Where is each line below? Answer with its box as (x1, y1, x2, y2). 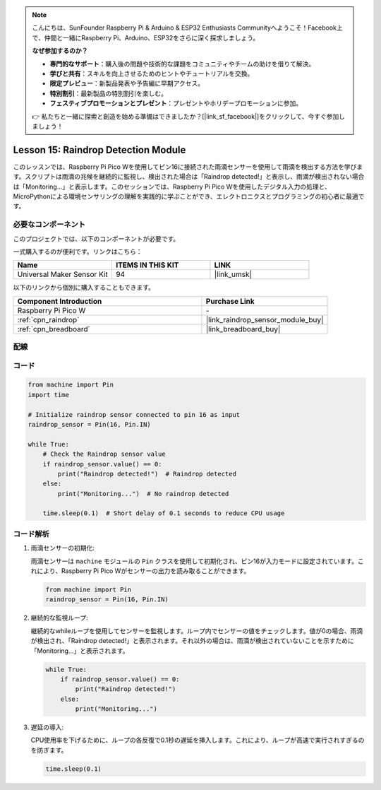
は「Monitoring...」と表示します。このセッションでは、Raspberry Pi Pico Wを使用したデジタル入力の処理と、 (13, 182, 332, 191)
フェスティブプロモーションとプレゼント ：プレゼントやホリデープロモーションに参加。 (49, 99, 303, 107)
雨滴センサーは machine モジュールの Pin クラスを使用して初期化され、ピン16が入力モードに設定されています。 (30, 557, 358, 565)
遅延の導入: (30, 723, 64, 731)
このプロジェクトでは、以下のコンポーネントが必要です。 (13, 234, 180, 243)
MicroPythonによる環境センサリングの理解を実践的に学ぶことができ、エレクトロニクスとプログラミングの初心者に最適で (13, 191, 365, 201)
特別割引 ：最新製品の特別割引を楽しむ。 (49, 89, 167, 98)
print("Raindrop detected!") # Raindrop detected (57, 470, 236, 478)
